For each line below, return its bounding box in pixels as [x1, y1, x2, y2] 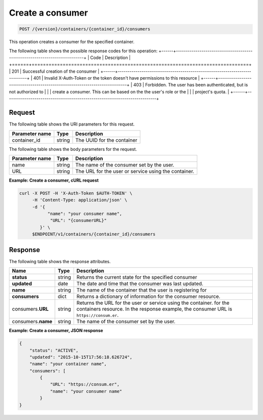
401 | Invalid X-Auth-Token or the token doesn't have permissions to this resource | [33, 75, 200, 81]
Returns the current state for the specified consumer [76, 274, 197, 281]
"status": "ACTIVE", [29, 347, 79, 353]
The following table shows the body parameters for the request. [9, 146, 137, 152]
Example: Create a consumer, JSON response [9, 328, 103, 334]
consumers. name [12, 318, 53, 325]
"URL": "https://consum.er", [50, 381, 120, 387]
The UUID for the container [75, 137, 137, 144]
